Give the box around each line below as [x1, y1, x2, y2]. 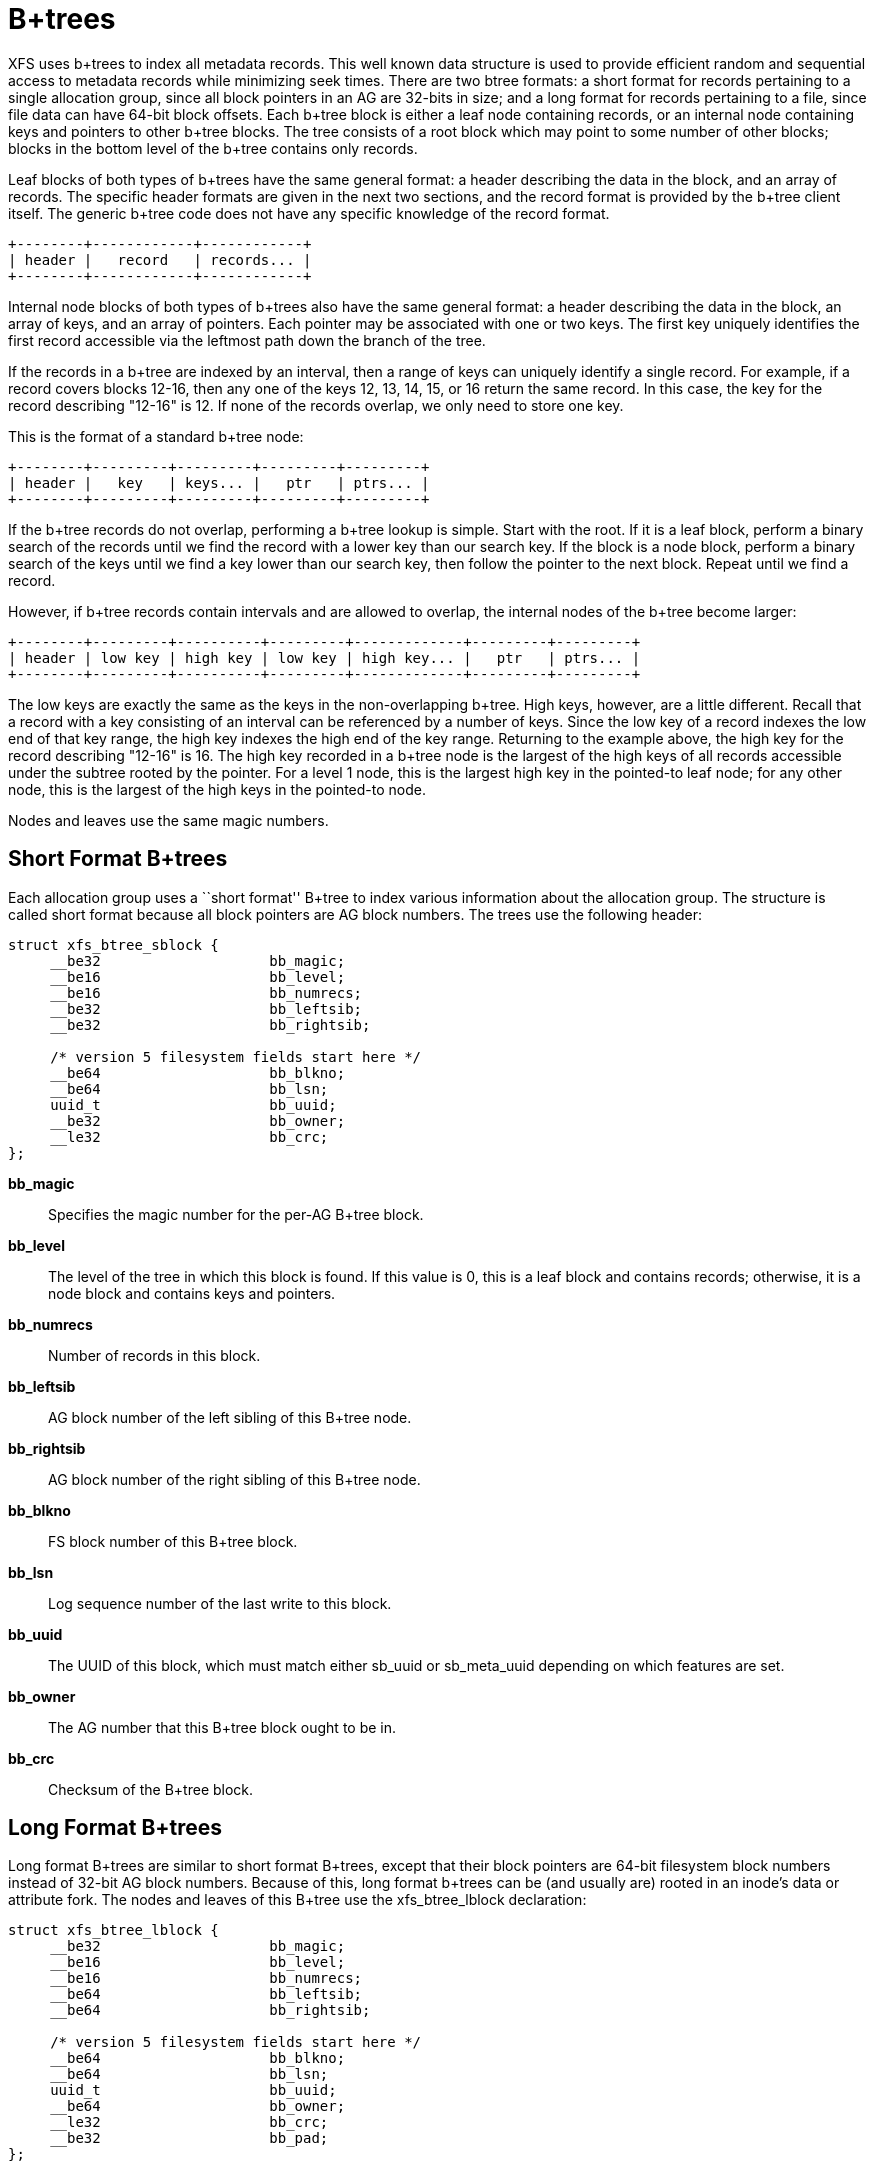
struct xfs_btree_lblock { [8, 1922, 219, 1939]
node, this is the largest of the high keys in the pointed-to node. [8, 780, 426, 798]
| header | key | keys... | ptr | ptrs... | [8, 474, 430, 491]
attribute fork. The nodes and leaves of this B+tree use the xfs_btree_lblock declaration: [8, 1891, 587, 1909]
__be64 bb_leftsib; [50, 1986, 363, 2003]
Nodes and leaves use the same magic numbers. [8, 811, 329, 829]
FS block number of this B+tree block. [48, 1532, 298, 1550]
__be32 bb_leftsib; [50, 1000, 363, 1017]
